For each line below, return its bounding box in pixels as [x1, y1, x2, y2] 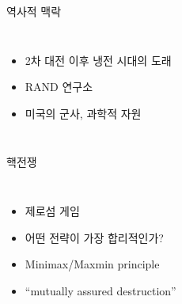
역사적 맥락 [6, 3, 62, 19]
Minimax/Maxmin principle [25, 256, 160, 272]
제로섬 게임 [25, 202, 80, 218]
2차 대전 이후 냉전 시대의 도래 [25, 51, 172, 68]
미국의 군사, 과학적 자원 [25, 104, 142, 121]
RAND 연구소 [25, 78, 93, 95]
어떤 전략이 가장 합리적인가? [25, 229, 164, 245]
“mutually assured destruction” [25, 282, 176, 298]
